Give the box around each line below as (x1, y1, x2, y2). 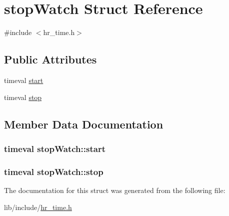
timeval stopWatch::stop (4, 165, 103, 177)
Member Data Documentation (4, 116, 163, 131)
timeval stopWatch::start (4, 142, 105, 154)
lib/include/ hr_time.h (4, 201, 72, 212)
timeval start (4, 74, 43, 85)
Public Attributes (4, 51, 97, 67)
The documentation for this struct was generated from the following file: (4, 184, 225, 195)
